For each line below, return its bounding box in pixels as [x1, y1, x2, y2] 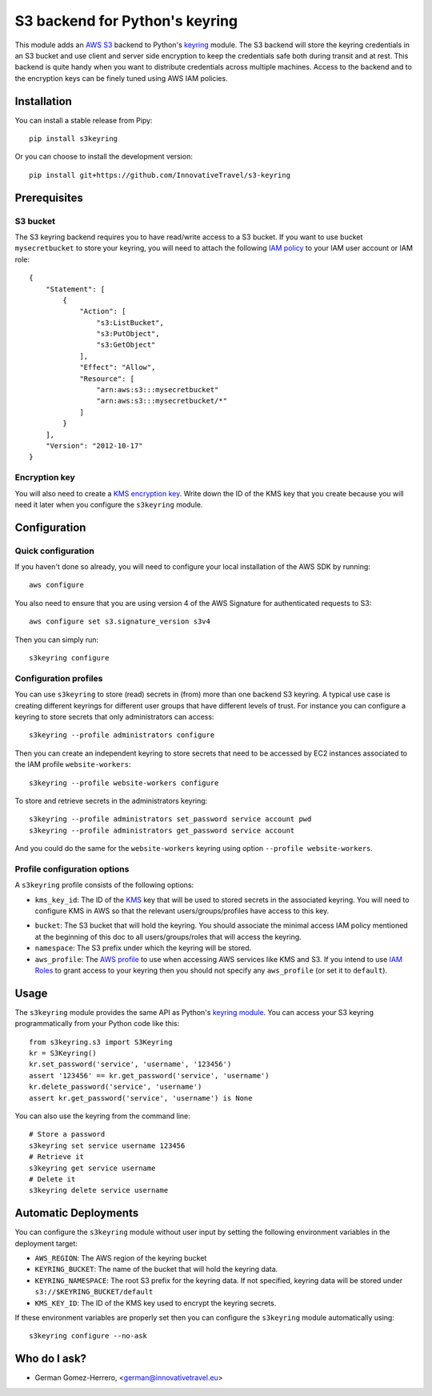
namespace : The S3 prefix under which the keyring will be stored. [34, 943, 252, 953]
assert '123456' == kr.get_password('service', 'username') [29, 1071, 270, 1080]
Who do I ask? [14, 1352, 87, 1366]
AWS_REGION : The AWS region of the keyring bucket [34, 1254, 207, 1262]
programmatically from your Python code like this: [14, 1019, 180, 1029]
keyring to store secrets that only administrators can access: [14, 712, 214, 721]
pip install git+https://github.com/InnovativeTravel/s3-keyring [29, 170, 291, 179]
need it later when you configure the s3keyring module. [14, 499, 203, 509]
